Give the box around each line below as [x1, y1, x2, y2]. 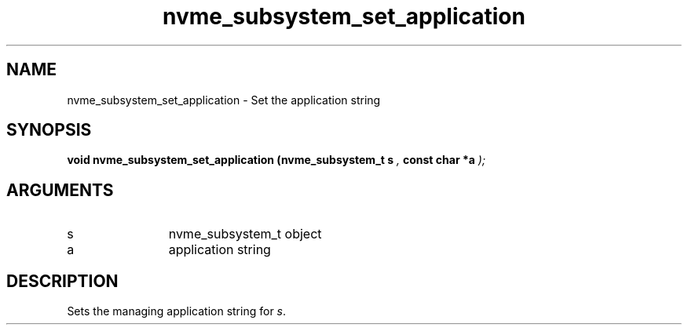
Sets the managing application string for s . [67, 304, 287, 318]
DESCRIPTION [6, 271, 119, 291]
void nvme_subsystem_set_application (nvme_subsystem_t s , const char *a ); [67, 153, 486, 167]
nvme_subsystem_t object [168, 226, 322, 242]
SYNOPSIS [6, 120, 92, 140]
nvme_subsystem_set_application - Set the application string [67, 93, 381, 107]
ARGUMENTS [6, 180, 114, 200]
